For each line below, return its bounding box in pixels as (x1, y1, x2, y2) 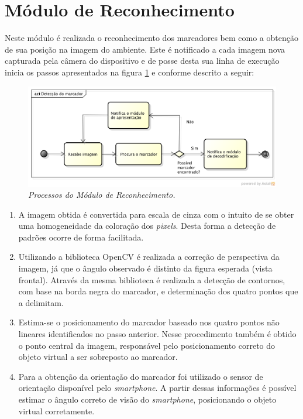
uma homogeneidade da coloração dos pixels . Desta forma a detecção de (18, 219, 276, 232)
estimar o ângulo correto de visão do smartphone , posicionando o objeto (18, 393, 277, 405)
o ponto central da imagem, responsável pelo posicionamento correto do (18, 339, 276, 351)
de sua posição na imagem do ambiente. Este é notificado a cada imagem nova (5, 43, 285, 55)
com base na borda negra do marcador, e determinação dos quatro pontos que (18, 285, 298, 297)
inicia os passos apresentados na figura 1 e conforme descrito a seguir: (5, 66, 254, 78)
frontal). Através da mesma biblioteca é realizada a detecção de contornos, (18, 273, 285, 286)
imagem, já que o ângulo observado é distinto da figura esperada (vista (18, 262, 273, 274)
